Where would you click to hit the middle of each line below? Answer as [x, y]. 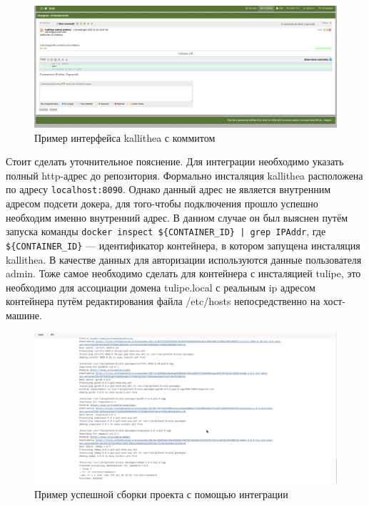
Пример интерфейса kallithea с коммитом [125, 137]
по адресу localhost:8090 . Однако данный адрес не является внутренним [168, 189]
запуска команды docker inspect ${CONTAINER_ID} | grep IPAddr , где [166, 231]
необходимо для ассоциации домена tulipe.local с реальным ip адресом [161, 287]
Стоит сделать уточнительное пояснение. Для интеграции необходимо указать [175, 161]
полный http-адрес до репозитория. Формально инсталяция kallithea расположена [184, 175]
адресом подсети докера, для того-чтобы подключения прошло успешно [162, 203]
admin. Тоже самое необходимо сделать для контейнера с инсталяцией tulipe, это [183, 273]
